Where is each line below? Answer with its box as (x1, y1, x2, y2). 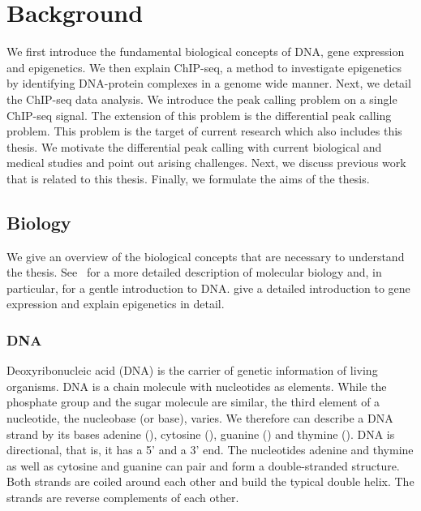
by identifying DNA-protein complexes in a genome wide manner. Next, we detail (6, 75, 411, 92)
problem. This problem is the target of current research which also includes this (6, 122, 402, 140)
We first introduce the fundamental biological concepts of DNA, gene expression (6, 43, 405, 60)
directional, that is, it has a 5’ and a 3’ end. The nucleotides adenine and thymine (6, 441, 414, 458)
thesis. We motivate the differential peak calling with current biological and (6, 138, 382, 155)
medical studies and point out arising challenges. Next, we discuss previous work (6, 154, 406, 171)
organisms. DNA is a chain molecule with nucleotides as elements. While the (6, 377, 387, 394)
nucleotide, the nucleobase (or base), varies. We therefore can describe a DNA (6, 410, 393, 427)
